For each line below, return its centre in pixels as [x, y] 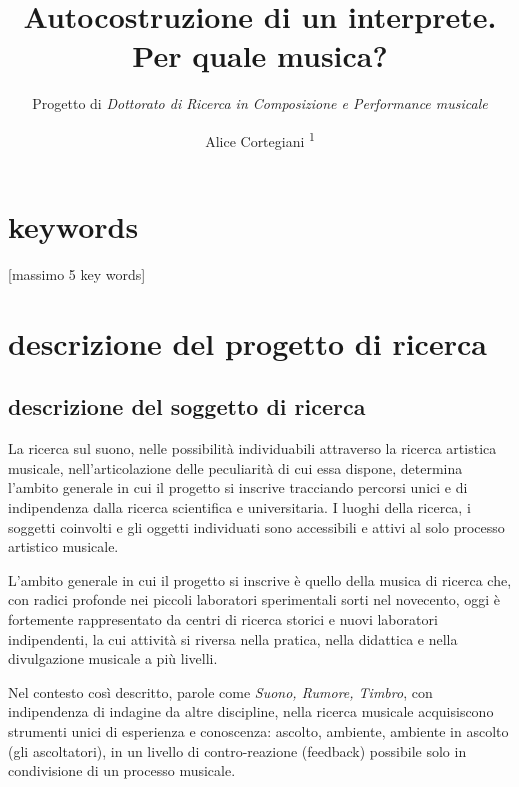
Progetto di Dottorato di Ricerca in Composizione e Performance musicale [260, 103]
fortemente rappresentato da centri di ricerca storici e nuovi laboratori [223, 619]
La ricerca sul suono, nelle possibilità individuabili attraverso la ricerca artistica [252, 448]
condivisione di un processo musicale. [122, 770]
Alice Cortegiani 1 [260, 139]
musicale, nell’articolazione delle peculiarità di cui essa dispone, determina [235, 467]
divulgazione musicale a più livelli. [113, 658]
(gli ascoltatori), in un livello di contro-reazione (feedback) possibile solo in [237, 750]
